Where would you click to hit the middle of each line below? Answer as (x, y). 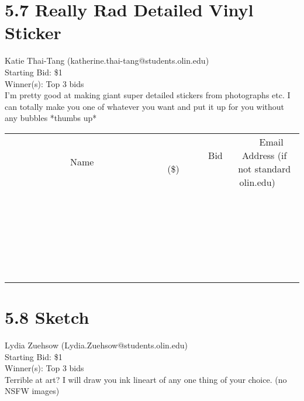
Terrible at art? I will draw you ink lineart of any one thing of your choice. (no (146, 379)
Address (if (265, 155)
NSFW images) (32, 391)
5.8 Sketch (47, 317)
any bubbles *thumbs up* (51, 118)
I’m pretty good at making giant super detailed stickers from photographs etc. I (148, 95)
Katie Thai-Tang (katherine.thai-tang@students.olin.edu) (107, 61)
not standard (265, 168)
